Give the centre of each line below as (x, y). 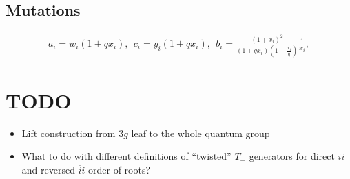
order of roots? (120, 169)
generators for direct (292, 156)
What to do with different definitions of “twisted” (126, 156)
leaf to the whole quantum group (200, 133)
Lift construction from (69, 133)
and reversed (48, 169)
